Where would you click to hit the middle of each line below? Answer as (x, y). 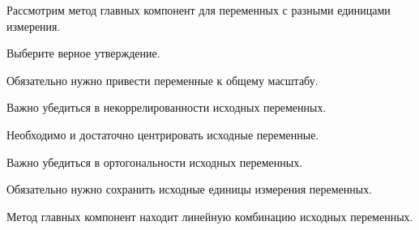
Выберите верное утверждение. (83, 53)
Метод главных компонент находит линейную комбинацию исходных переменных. (210, 216)
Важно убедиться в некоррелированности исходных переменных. (167, 107)
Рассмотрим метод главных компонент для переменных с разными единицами (199, 10)
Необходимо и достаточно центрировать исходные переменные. (163, 134)
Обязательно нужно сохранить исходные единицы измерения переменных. (190, 189)
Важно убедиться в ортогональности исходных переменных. (155, 162)
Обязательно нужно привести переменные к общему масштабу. (162, 80)
